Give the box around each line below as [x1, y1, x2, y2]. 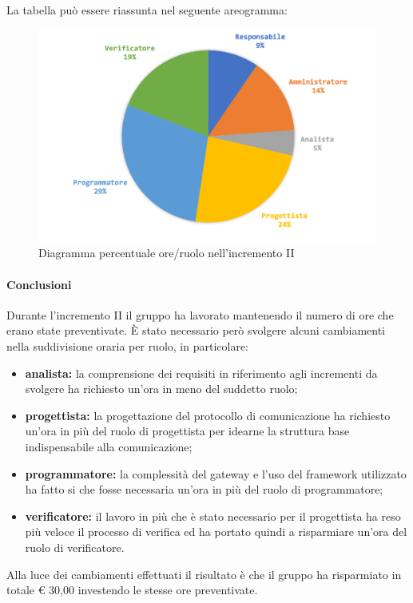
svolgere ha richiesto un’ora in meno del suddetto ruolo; [25, 380, 298, 397]
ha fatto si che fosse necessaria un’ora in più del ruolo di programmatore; [25, 481, 383, 498]
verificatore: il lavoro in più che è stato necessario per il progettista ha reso [25, 507, 401, 524]
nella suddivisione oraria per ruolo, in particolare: [6, 338, 249, 354]
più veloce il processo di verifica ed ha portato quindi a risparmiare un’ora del [25, 523, 407, 540]
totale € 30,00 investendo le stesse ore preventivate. [6, 581, 258, 598]
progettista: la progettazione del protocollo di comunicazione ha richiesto [25, 407, 391, 423]
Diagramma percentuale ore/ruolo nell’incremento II [38, 244, 295, 261]
